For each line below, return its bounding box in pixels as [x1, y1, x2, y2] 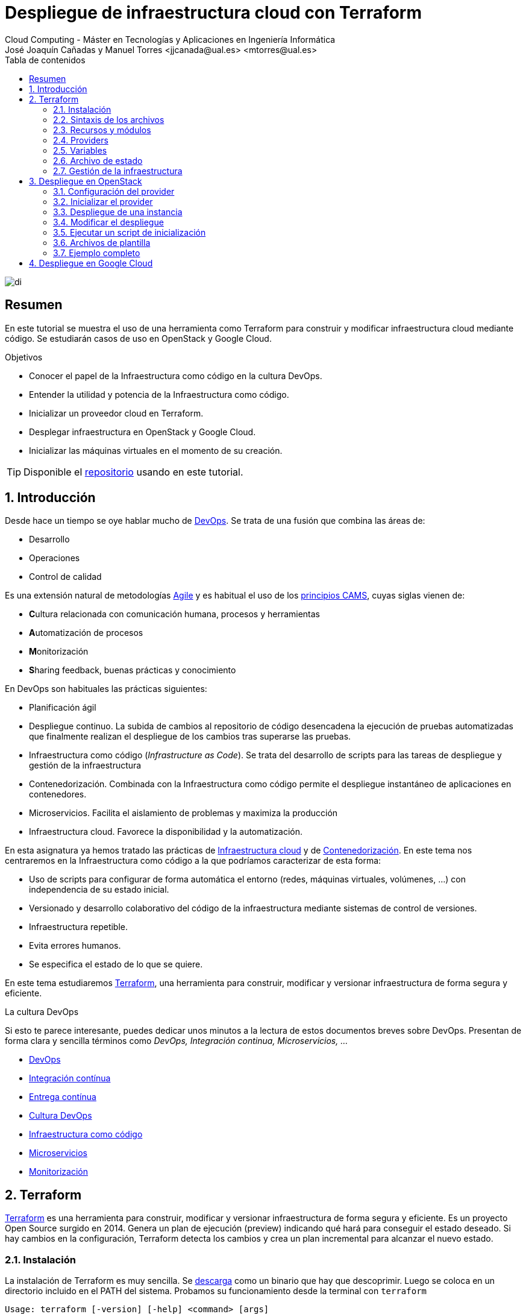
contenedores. [29, 789, 87, 800]
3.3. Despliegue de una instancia [53, 206, 183, 217]
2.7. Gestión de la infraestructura [53, 165, 183, 176]
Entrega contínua [29, 1092, 96, 1102]
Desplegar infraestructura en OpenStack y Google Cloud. [29, 426, 256, 437]
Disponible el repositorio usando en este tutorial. [23, 465, 243, 478]
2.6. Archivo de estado [53, 155, 143, 166]
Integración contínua [29, 1073, 111, 1084]
